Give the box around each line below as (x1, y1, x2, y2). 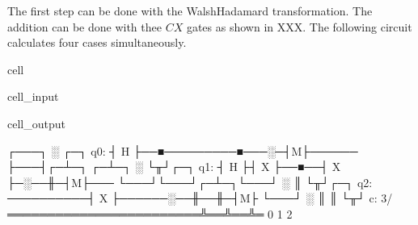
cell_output (7, 115, 65, 131)
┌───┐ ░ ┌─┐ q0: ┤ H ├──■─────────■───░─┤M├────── (7, 142, 358, 159)
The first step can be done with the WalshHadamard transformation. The (7, 2, 373, 19)
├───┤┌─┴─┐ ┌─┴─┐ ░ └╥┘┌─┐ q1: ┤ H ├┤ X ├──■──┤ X (7, 158, 341, 175)
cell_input (7, 88, 59, 105)
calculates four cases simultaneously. (7, 34, 187, 51)
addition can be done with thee (7, 18, 162, 35)
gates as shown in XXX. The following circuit (186, 18, 412, 35)
